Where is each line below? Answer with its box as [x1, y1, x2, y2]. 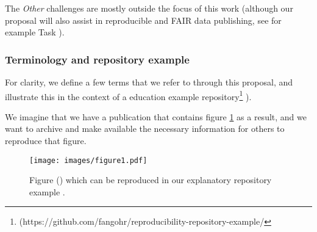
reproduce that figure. [5, 134, 87, 147]
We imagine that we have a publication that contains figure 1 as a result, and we [5, 110, 307, 123]
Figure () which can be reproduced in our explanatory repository [29, 173, 272, 186]
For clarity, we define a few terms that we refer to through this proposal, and [5, 76, 293, 88]
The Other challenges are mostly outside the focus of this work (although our [5, 2, 293, 14]
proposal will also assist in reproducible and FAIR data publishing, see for [5, 13, 282, 26]
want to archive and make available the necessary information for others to [5, 122, 285, 135]
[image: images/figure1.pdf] [29, 156, 148, 165]
